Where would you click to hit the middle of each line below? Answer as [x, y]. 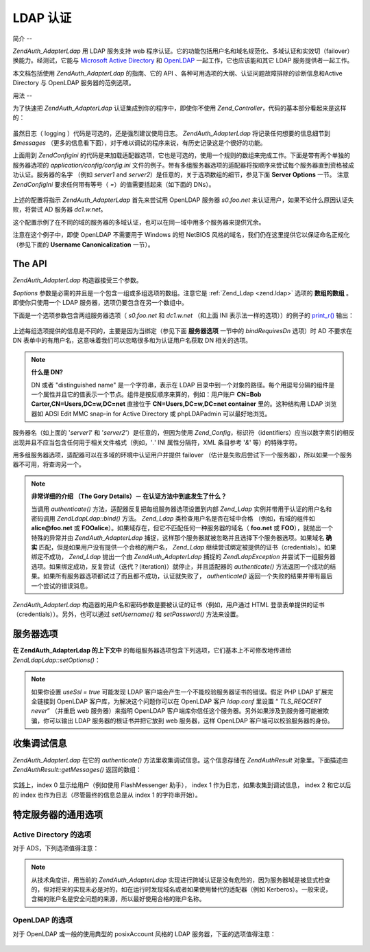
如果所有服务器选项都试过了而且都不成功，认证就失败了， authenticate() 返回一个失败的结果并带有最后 [188, 576]
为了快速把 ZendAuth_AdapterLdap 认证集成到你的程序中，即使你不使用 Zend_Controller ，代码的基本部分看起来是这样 [180, 108]
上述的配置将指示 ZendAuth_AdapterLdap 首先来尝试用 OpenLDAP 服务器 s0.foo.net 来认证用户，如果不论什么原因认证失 [183, 200]
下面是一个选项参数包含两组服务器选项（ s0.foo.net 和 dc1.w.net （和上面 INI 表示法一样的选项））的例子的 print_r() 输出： [183, 315]
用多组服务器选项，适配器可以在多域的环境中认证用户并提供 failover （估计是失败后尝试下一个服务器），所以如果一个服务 [182, 455]
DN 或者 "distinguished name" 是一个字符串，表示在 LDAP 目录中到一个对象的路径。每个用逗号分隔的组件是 [183, 385]
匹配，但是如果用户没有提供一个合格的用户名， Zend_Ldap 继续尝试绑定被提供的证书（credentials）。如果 [187, 547]
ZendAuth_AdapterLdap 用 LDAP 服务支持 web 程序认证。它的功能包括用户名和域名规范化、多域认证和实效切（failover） [183, 51]
